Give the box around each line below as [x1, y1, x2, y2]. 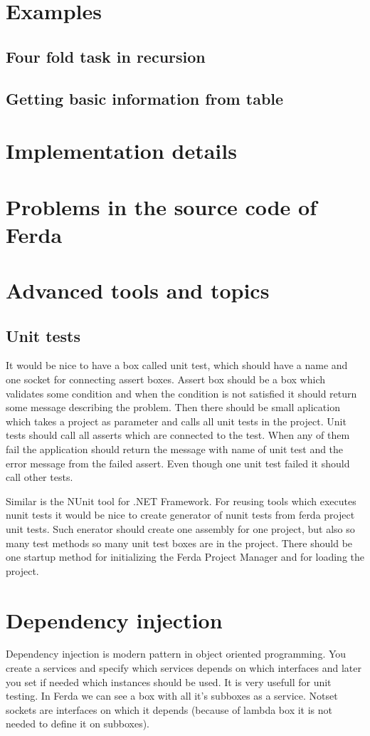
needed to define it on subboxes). [6, 716, 149, 731]
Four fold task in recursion [6, 45, 206, 67]
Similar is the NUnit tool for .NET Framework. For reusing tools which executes [6, 493, 356, 508]
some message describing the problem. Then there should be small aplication [6, 400, 340, 415]
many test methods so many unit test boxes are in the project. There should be [6, 535, 353, 550]
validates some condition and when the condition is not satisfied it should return [6, 385, 357, 400]
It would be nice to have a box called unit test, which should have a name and [6, 358, 348, 373]
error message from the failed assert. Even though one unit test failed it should [6, 455, 350, 470]
